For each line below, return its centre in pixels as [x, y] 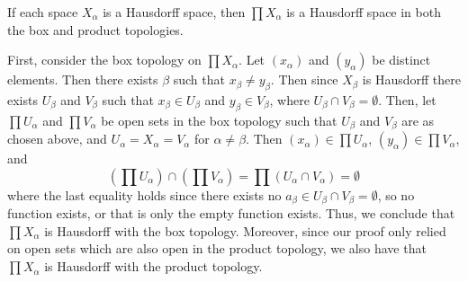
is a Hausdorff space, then [174, 12]
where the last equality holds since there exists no [144, 194]
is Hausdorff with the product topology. [153, 266]
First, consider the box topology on [104, 60]
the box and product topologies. [95, 29]
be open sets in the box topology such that [219, 120]
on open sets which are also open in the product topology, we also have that [217, 248]
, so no [396, 194]
